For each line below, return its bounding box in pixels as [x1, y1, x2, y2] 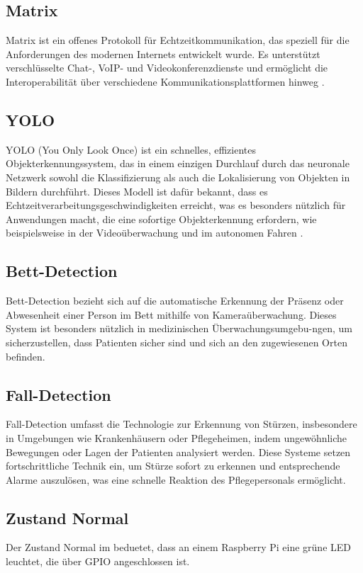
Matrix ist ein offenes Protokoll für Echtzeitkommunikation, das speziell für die [6, 33, 350, 47]
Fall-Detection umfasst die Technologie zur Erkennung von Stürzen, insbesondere [6, 416, 357, 431]
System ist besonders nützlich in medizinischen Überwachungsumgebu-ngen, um [6, 321, 352, 336]
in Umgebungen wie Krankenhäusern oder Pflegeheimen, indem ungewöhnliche [6, 430, 347, 445]
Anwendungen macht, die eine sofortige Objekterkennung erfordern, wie [6, 211, 317, 226]
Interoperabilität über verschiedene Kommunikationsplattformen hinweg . [6, 74, 325, 89]
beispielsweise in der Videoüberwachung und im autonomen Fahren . [6, 225, 303, 240]
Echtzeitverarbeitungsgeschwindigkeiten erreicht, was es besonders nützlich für [6, 198, 346, 212]
